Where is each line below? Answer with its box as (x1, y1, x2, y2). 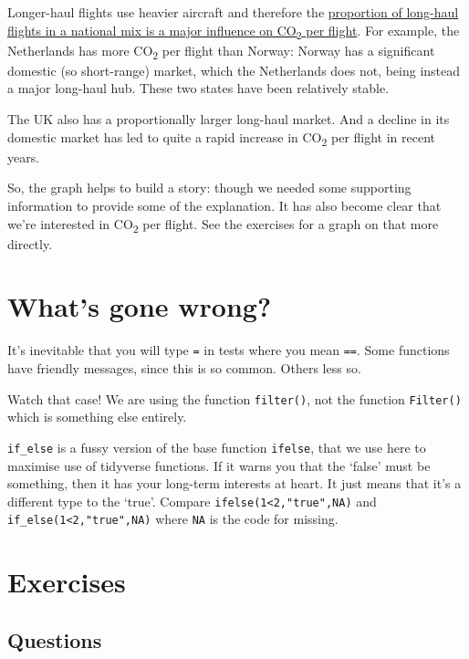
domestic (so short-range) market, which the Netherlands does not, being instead (7, 60, 461, 79)
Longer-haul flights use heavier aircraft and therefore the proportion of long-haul (7, 3, 459, 21)
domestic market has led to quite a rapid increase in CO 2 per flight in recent (7, 127, 436, 149)
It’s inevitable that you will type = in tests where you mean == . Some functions (7, 340, 450, 360)
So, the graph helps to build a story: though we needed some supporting (7, 178, 412, 197)
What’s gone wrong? (7, 288, 272, 325)
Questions (7, 625, 102, 654)
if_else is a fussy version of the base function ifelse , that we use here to (7, 437, 426, 456)
